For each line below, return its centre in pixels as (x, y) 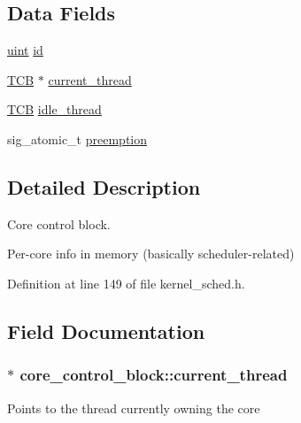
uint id (25, 50)
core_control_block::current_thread (154, 375)
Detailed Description (104, 186)
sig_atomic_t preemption (77, 138)
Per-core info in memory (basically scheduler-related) (151, 254)
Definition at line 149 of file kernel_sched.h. (126, 283)
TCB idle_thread (54, 109)
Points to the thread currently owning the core (134, 408)
